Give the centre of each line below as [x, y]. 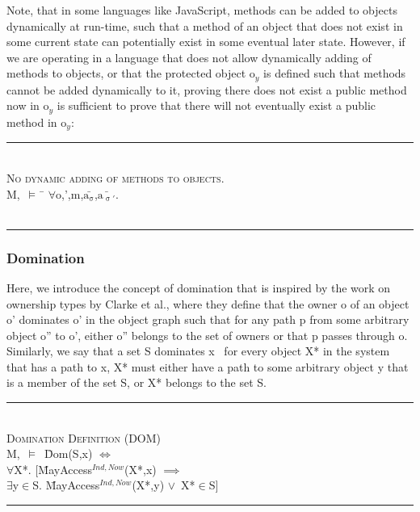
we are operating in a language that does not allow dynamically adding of [189, 57]
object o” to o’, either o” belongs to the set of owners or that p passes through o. [207, 335]
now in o [28, 105]
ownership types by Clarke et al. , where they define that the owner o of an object [208, 303]
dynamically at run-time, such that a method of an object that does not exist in [205, 25]
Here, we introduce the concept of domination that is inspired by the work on [199, 287]
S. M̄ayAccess [66, 485]
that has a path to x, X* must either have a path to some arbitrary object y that [208, 366]
